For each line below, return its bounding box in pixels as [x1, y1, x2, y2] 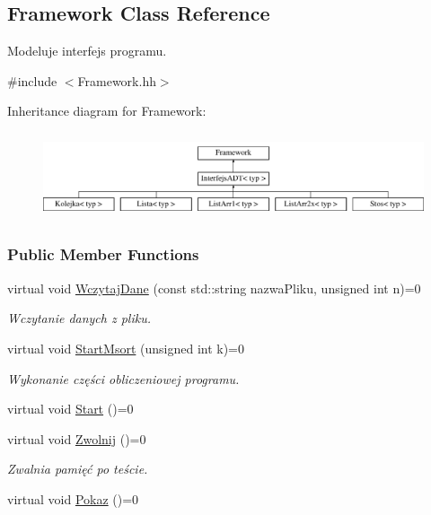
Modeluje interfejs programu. [7, 41, 167, 60]
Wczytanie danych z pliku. [7, 309, 151, 327]
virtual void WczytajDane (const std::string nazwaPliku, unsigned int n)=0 [7, 278, 421, 297]
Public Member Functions [7, 243, 199, 266]
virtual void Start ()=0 [7, 399, 134, 418]
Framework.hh [77, 71, 156, 90]
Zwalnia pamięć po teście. [7, 459, 148, 478]
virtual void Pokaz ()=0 [7, 489, 139, 508]
